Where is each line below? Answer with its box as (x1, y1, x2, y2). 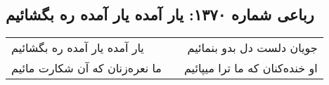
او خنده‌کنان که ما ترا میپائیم (183, 60, 318, 77)
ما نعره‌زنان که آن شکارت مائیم (11, 60, 162, 77)
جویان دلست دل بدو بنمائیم (187, 39, 318, 56)
